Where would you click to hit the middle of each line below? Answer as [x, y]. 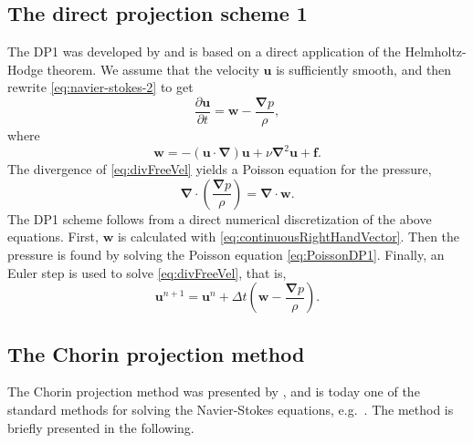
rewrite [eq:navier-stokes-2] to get [100, 87]
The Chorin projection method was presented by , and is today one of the [214, 391]
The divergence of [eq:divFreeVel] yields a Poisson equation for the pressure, [220, 169]
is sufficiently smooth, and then [364, 69]
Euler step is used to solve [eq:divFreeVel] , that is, [147, 272]
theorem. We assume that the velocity [153, 69]
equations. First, [53, 237]
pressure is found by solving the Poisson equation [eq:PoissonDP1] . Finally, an [226, 254]
